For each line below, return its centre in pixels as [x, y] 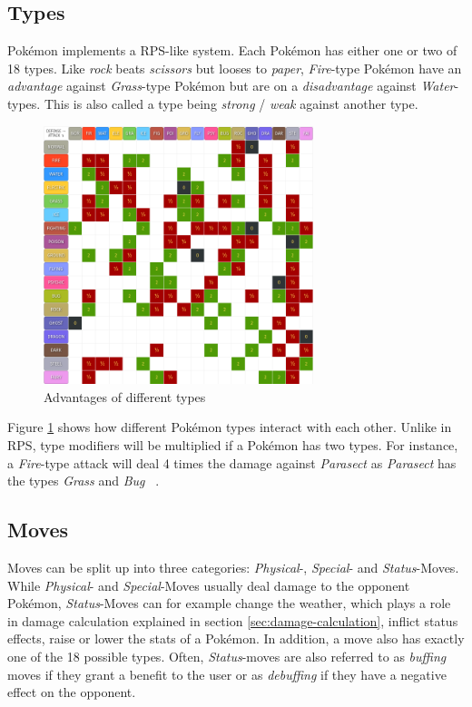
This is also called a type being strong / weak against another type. [231, 103]
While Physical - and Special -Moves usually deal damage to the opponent [209, 585]
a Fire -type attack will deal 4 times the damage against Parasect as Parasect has [232, 462]
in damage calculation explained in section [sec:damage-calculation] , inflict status [233, 620]
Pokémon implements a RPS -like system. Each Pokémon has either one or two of [232, 50]
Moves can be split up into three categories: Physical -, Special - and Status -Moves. [233, 567]
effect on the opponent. [72, 692]
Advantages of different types [125, 396]
